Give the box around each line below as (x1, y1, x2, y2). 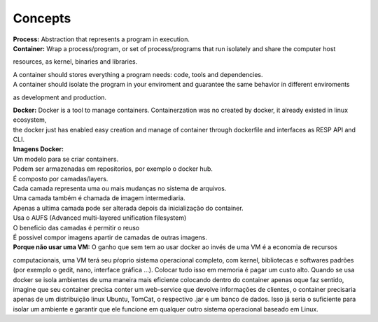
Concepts (13, 10, 71, 26)
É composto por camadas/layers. (13, 174, 108, 183)
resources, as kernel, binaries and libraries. (13, 57, 138, 66)
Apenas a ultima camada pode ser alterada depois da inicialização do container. (13, 204, 244, 212)
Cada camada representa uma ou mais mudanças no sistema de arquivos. (13, 184, 227, 192)
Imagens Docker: (13, 145, 64, 153)
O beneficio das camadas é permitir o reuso (13, 223, 140, 232)
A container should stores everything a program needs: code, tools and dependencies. (13, 70, 263, 78)
